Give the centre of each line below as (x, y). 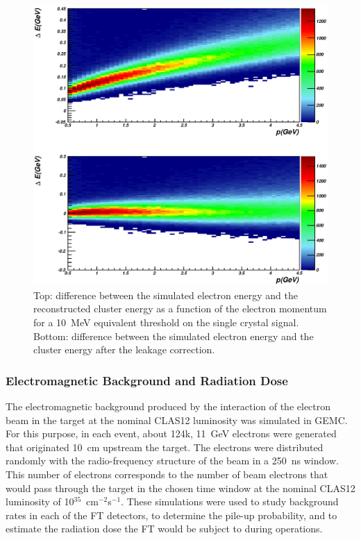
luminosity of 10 (40, 501)
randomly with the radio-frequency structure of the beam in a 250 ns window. (172, 461)
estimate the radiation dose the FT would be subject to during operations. (164, 529)
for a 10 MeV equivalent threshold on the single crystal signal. (166, 322)
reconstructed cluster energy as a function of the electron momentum (180, 309)
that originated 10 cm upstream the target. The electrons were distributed (165, 447)
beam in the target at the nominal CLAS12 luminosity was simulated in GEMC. (177, 420)
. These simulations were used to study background (230, 501)
